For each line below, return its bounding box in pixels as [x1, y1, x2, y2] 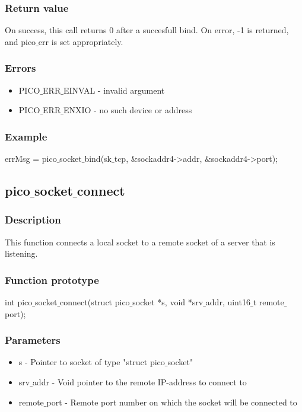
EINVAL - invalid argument [63, 84, 165, 96]
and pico [5, 35, 36, 47]
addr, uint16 [205, 296, 250, 308]
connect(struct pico [60, 296, 130, 308]
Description [5, 212, 61, 227]
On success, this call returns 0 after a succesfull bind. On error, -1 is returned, [5, 24, 289, 36]
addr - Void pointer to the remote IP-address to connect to [32, 376, 247, 388]
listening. [5, 247, 38, 260]
